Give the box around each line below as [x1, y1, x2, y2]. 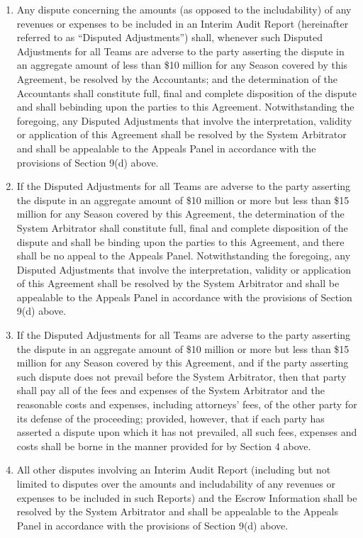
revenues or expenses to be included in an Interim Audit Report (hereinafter [16, 16, 349, 30]
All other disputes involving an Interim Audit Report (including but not [16, 462, 331, 477]
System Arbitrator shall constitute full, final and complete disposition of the [16, 220, 348, 235]
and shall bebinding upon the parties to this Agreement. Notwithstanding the [16, 99, 354, 114]
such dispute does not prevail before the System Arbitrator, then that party [16, 369, 347, 383]
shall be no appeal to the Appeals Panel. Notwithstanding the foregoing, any [16, 248, 351, 263]
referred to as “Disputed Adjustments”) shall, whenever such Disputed [16, 30, 323, 45]
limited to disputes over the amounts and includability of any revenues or [16, 476, 336, 491]
